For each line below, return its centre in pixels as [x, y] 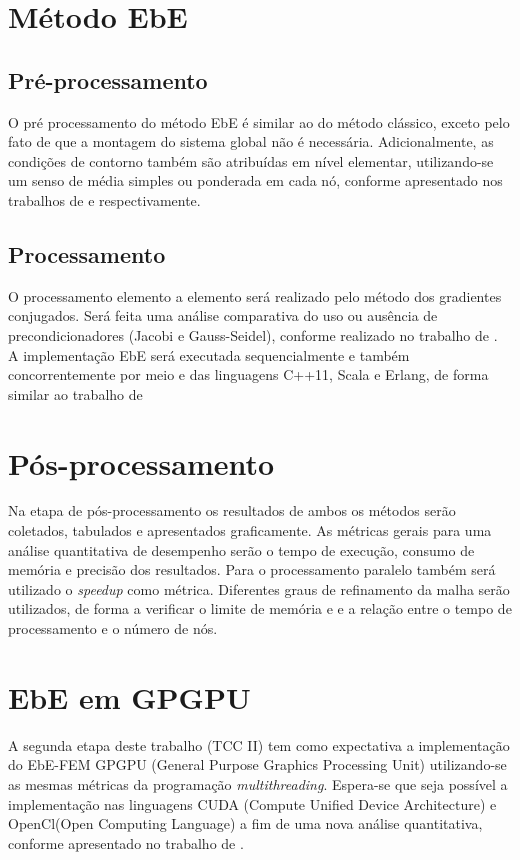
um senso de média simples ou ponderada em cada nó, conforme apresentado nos [255, 180]
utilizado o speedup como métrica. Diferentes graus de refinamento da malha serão [259, 588]
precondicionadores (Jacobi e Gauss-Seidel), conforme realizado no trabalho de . [253, 334]
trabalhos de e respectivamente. [104, 199]
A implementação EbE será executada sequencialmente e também [209, 354]
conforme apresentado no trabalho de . [126, 842]
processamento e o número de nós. [113, 628]
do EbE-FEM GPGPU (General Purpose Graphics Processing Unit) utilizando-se [257, 764]
